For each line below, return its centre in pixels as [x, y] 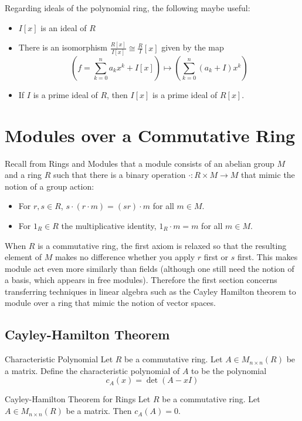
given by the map [193, 47]
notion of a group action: [50, 186]
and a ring [23, 175]
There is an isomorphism [63, 47]
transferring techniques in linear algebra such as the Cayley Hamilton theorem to [150, 291]
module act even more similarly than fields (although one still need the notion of [150, 268]
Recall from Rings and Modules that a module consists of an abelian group [140, 163]
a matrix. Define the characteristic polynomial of [92, 370]
